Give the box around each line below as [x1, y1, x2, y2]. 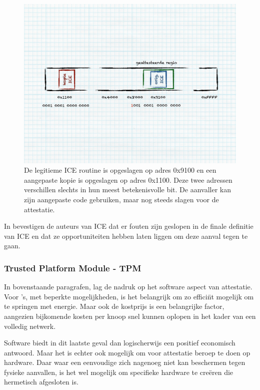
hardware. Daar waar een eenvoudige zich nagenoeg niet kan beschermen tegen [4, 357, 245, 367]
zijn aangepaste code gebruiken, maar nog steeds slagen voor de [24, 194, 219, 204]
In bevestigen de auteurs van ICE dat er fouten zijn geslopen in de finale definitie [4, 221, 253, 231]
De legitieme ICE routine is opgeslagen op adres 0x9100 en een [24, 165, 216, 175]
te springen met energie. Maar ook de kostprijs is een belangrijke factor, [4, 301, 224, 311]
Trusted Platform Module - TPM [4, 261, 141, 274]
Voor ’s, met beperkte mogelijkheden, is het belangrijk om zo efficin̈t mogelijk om [4, 291, 254, 301]
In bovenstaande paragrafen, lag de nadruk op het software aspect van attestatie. [4, 281, 252, 292]
